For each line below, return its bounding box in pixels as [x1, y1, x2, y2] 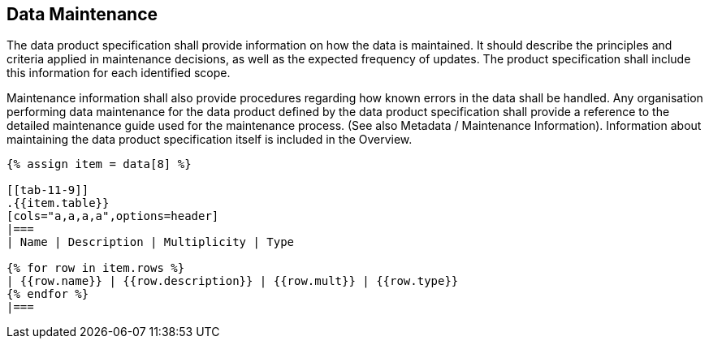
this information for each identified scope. [6, 66, 231, 80]
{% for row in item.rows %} [6, 261, 185, 275]
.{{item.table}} [6, 196, 110, 210]
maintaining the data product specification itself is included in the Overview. [6, 132, 413, 147]
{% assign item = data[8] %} [6, 157, 192, 171]
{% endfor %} [6, 287, 89, 301]
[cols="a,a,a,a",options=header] [6, 209, 219, 223]
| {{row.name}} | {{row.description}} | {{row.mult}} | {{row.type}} [6, 274, 459, 288]
